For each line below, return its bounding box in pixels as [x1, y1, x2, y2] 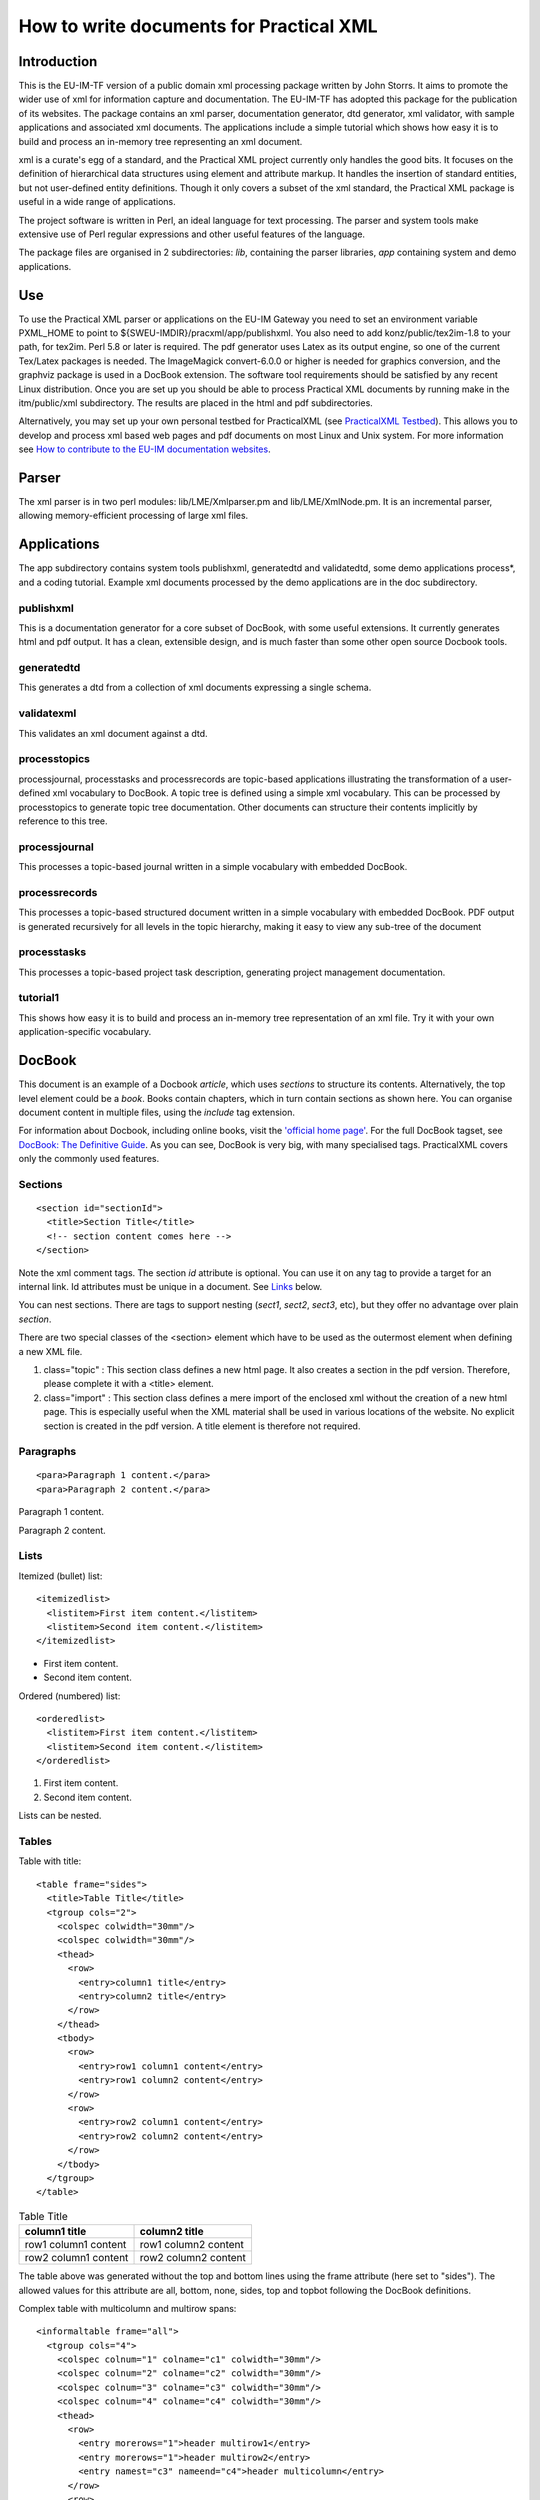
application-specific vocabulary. [18, 1026, 152, 1038]
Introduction [18, 53, 98, 70]
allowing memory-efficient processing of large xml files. [18, 510, 249, 522]
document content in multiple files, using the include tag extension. [18, 1106, 295, 1118]
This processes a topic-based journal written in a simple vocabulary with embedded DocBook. [18, 861, 408, 873]
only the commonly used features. [18, 1153, 160, 1165]
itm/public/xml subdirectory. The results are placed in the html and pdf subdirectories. [18, 397, 374, 409]
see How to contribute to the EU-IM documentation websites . [18, 443, 271, 455]
